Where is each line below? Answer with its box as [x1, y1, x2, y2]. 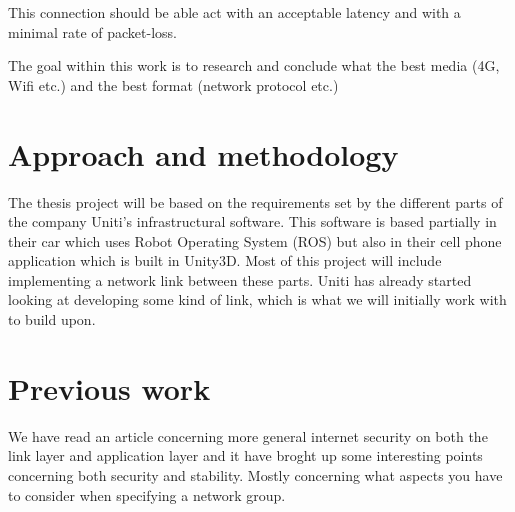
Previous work [8, 367, 211, 408]
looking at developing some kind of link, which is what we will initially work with [8, 289, 507, 310]
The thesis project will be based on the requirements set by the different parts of [8, 191, 503, 212]
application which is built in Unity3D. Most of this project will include [8, 250, 442, 271]
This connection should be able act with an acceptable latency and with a [8, 2, 461, 22]
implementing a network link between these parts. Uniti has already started [8, 269, 472, 290]
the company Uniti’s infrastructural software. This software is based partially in [8, 211, 497, 232]
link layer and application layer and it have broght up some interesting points [8, 445, 483, 466]
